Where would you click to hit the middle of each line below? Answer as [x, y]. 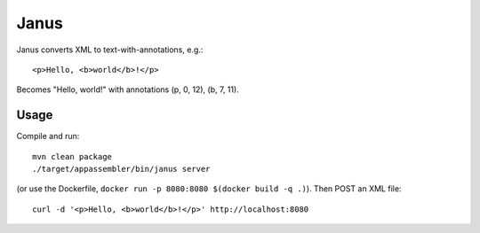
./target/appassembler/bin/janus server [121, 169]
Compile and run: [48, 136]
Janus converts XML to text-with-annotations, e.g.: [110, 50]
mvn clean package [72, 156]
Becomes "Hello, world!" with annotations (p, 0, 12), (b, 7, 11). [128, 89]
